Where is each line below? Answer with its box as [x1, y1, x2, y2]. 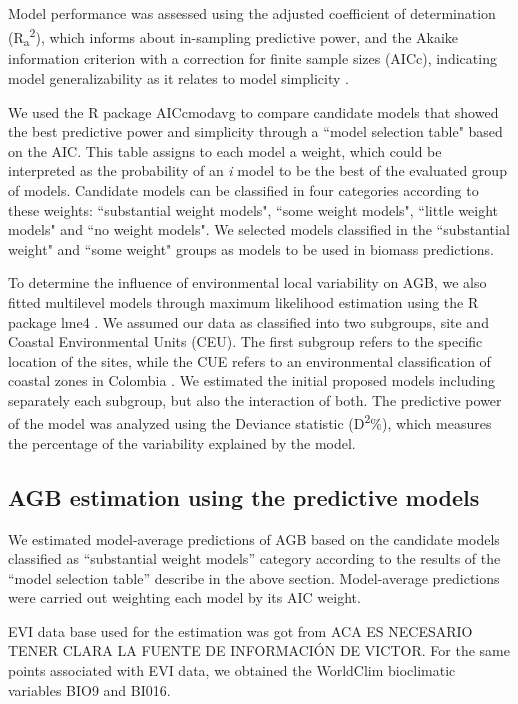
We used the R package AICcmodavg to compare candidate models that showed [8, 101, 499, 122]
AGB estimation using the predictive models [8, 481, 480, 512]
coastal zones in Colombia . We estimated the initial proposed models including [8, 370, 495, 391]
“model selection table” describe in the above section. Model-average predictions [8, 567, 500, 588]
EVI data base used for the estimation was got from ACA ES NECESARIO [8, 620, 473, 641]
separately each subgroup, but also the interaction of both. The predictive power [8, 389, 502, 410]
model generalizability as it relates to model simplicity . [8, 67, 349, 88]
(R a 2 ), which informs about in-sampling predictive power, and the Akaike [8, 23, 459, 50]
